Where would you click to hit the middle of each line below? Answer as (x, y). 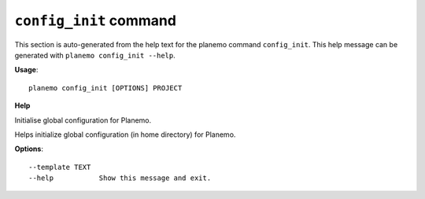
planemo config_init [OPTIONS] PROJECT (105, 88)
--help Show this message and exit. (120, 178)
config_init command (96, 20)
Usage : (26, 70)
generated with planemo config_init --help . (95, 55)
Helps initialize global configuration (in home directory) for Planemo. (125, 135)
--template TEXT (60, 167)
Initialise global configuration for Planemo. (83, 120)
